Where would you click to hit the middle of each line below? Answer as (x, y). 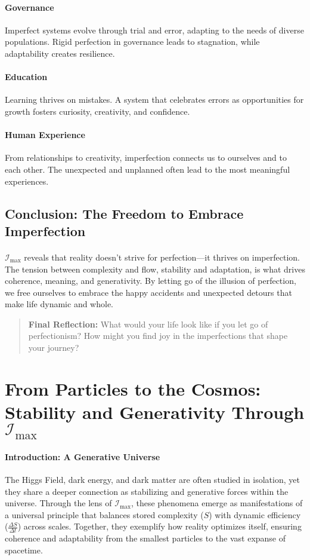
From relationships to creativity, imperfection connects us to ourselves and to (146, 157)
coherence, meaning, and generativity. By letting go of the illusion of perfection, (151, 281)
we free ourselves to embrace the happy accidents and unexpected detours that (148, 292)
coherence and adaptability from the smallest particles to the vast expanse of (145, 538)
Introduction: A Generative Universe (83, 456)
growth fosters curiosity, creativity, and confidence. (97, 111)
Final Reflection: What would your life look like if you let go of (148, 324)
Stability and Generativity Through (155, 412)
